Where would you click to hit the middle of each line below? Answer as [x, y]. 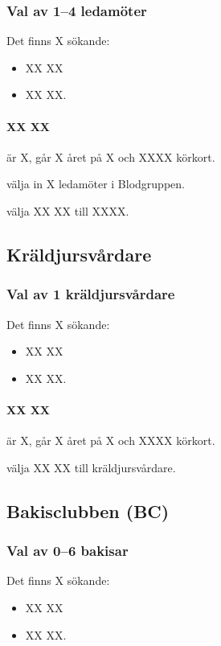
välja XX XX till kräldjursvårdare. [91, 467]
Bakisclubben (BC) [88, 510]
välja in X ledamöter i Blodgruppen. [96, 184]
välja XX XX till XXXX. [68, 210]
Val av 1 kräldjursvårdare [91, 294]
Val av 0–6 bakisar [68, 551]
